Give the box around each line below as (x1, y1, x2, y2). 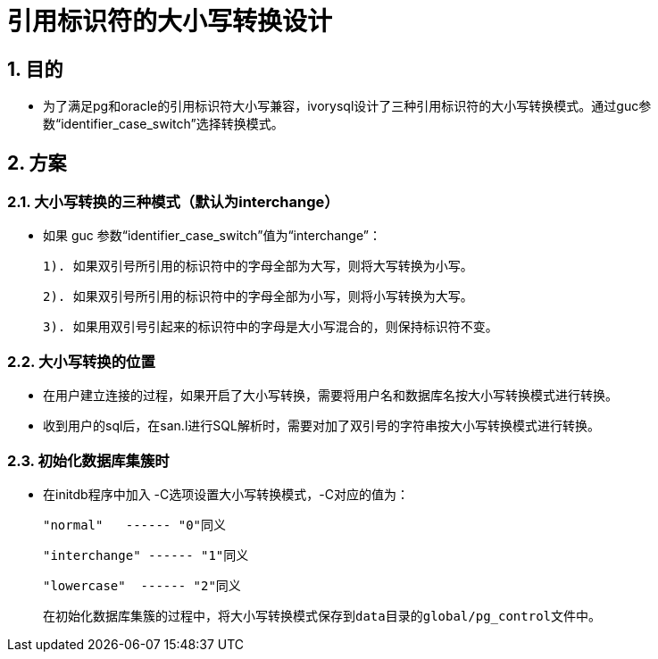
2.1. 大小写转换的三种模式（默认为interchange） (7, 193, 339, 212)
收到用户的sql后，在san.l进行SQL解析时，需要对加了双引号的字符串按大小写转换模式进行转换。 (43, 418, 600, 434)
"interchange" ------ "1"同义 (43, 547, 249, 563)
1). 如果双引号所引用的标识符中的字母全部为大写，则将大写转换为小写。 (43, 259, 473, 274)
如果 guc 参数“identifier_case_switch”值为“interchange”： (43, 228, 381, 244)
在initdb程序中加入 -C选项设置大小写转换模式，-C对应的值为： (43, 486, 409, 502)
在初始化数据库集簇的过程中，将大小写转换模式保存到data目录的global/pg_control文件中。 (43, 608, 602, 623)
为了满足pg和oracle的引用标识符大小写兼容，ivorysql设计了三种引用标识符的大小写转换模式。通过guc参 (43, 98, 652, 114)
